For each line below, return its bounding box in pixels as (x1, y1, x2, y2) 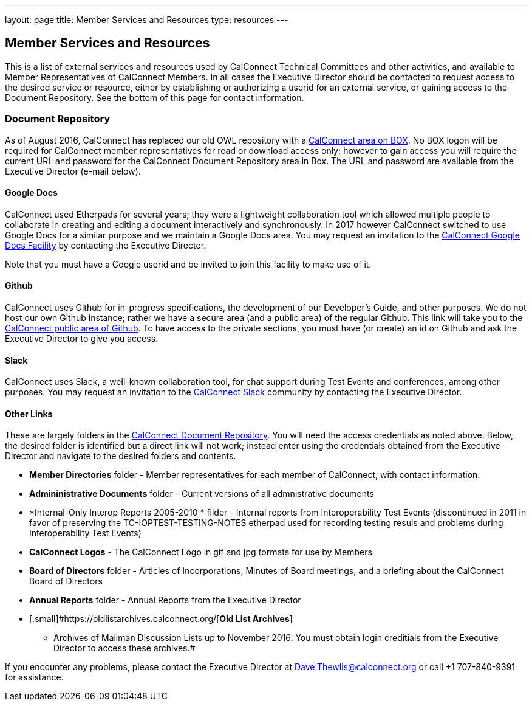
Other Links (5, 408, 53, 419)
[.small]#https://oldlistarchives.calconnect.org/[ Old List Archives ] (29, 614, 293, 625)
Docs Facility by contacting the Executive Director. (5, 240, 206, 251)
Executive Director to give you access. (5, 333, 159, 344)
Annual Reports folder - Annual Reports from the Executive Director (29, 595, 301, 606)
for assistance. (5, 672, 64, 683)
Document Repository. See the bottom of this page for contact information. (5, 92, 304, 103)
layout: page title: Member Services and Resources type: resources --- (5, 15, 288, 25)
